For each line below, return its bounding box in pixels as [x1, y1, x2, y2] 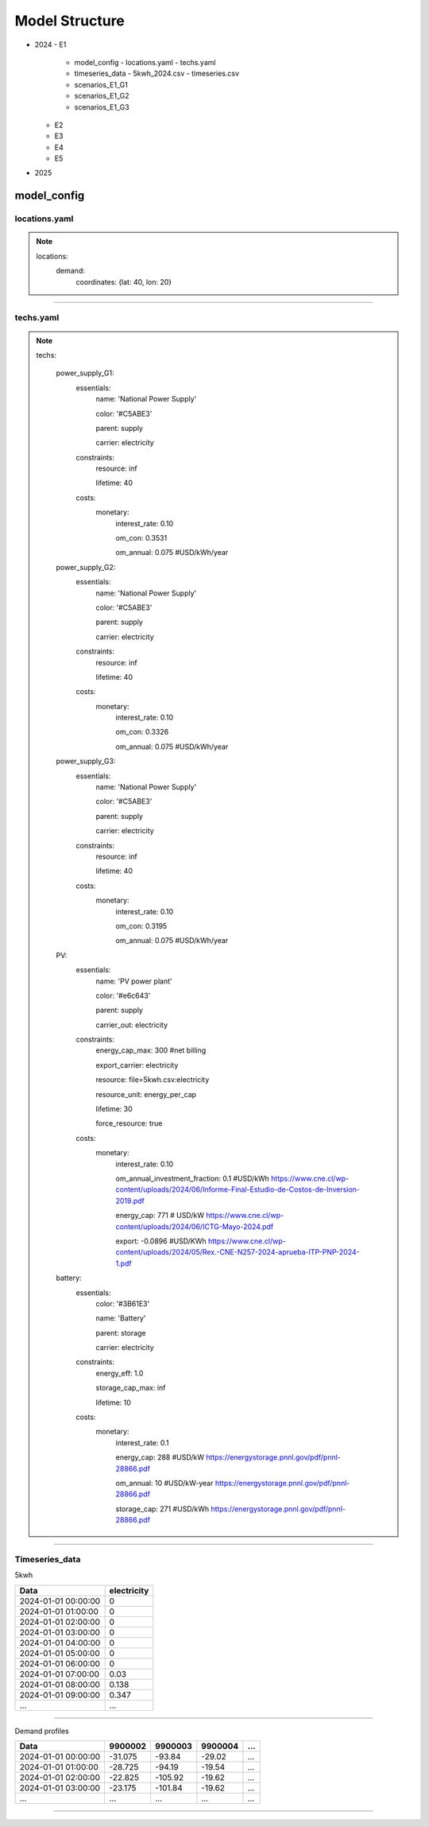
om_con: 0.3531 [115, 533, 168, 543]
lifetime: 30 [95, 1104, 133, 1114]
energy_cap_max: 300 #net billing [95, 1045, 207, 1055]
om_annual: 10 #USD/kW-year [115, 1478, 214, 1488]
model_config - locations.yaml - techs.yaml [74, 57, 216, 67]
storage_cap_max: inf [95, 1383, 166, 1393]
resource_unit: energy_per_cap [95, 1089, 197, 1099]
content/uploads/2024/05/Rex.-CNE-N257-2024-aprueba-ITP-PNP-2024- [115, 1247, 361, 1257]
